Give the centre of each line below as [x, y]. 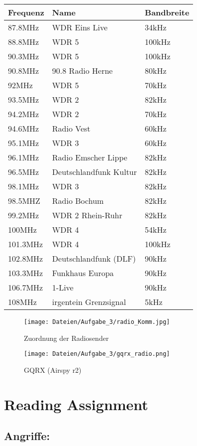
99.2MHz [24, 215]
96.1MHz [24, 157]
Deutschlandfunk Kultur [95, 172]
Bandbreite [167, 12]
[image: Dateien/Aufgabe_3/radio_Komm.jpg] [97, 322]
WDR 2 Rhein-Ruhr [87, 215]
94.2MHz [24, 114]
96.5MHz [24, 172]
